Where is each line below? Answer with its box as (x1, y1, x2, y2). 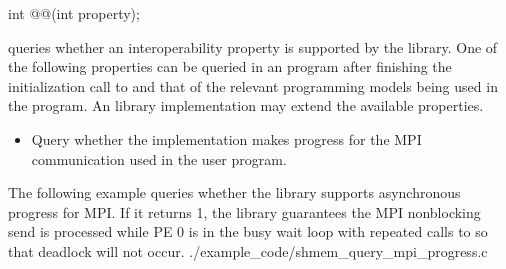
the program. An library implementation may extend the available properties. (8, 95, 484, 116)
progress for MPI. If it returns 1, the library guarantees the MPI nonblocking (8, 201, 481, 222)
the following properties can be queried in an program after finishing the (8, 56, 452, 77)
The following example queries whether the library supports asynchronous (8, 182, 461, 203)
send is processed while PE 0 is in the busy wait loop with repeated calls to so (8, 221, 488, 242)
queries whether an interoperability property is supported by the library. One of (8, 36, 498, 57)
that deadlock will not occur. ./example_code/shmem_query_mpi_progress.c (8, 240, 488, 261)
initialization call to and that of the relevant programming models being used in (8, 75, 498, 96)
